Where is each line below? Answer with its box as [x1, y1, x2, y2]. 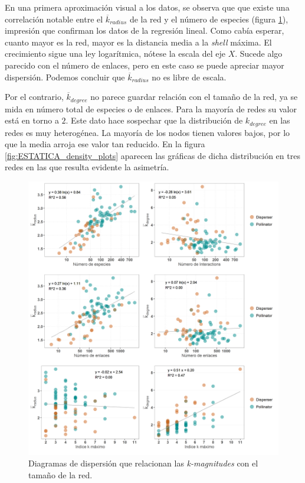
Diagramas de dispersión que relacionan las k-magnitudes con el [28, 457, 258, 469]
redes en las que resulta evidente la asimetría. [5, 161, 169, 173]
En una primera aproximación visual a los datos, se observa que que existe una [5, 1, 290, 13]
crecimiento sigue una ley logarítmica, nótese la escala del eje [5, 47, 225, 60]
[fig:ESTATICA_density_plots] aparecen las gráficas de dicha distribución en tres [5, 149, 300, 161]
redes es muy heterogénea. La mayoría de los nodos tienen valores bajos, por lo [5, 126, 290, 138]
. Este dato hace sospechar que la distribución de [65, 114, 243, 127]
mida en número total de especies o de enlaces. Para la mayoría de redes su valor [5, 102, 297, 115]
